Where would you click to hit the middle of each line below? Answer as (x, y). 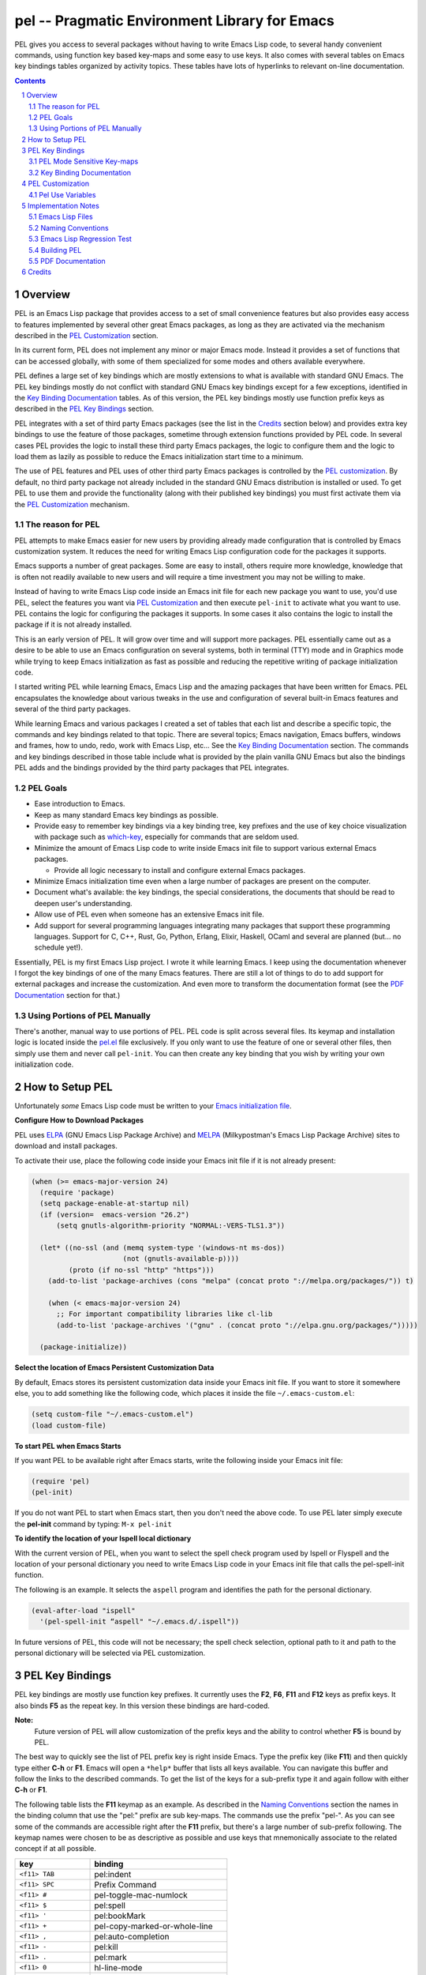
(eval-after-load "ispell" (83, 1610)
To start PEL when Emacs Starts (68, 1446)
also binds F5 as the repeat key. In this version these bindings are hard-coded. (142, 1706)
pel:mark (110, 1957)
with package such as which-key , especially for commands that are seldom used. (167, 837)
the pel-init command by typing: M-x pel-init (93, 1524)
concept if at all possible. (55, 1849)
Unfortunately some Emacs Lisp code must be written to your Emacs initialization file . (153, 1106)
